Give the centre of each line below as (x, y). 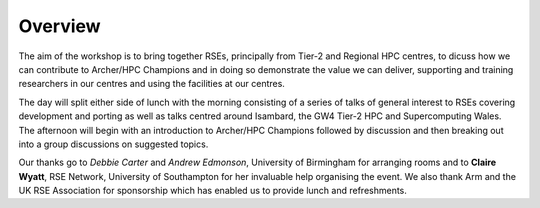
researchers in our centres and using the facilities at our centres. (151, 84)
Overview (59, 26)
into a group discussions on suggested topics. (113, 144)
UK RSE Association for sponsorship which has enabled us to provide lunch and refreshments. (212, 191)
